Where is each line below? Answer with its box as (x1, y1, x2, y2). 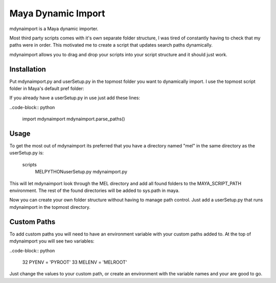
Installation (9, 64, 46, 74)
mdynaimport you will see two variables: (9, 238, 95, 244)
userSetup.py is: (9, 150, 44, 156)
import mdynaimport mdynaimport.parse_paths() (22, 116, 125, 122)
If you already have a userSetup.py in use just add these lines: (9, 95, 141, 101)
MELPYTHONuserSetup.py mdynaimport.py (35, 169, 127, 175)
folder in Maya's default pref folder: (9, 85, 84, 92)
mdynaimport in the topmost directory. (9, 204, 90, 210)
